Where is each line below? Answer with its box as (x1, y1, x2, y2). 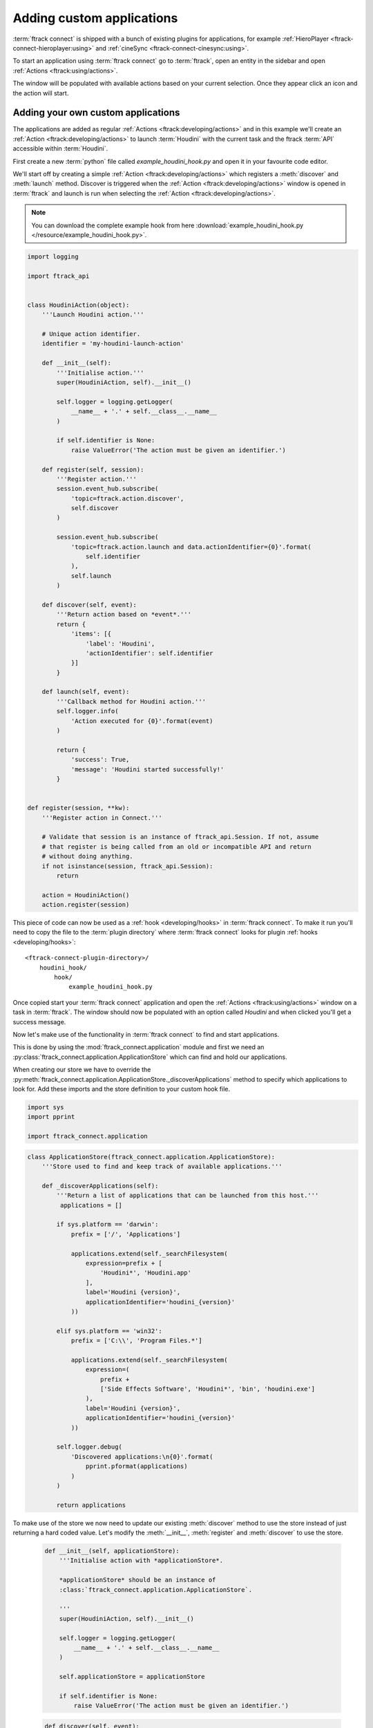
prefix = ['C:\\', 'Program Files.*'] (70, 1337, 203, 1344)
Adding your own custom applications (12, 107, 180, 119)
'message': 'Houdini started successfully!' (70, 765, 224, 773)
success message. (12, 1017, 66, 1026)
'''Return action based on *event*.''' (56, 610, 191, 619)
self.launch (70, 572, 112, 580)
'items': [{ (70, 630, 112, 638)
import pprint (27, 1113, 75, 1121)
